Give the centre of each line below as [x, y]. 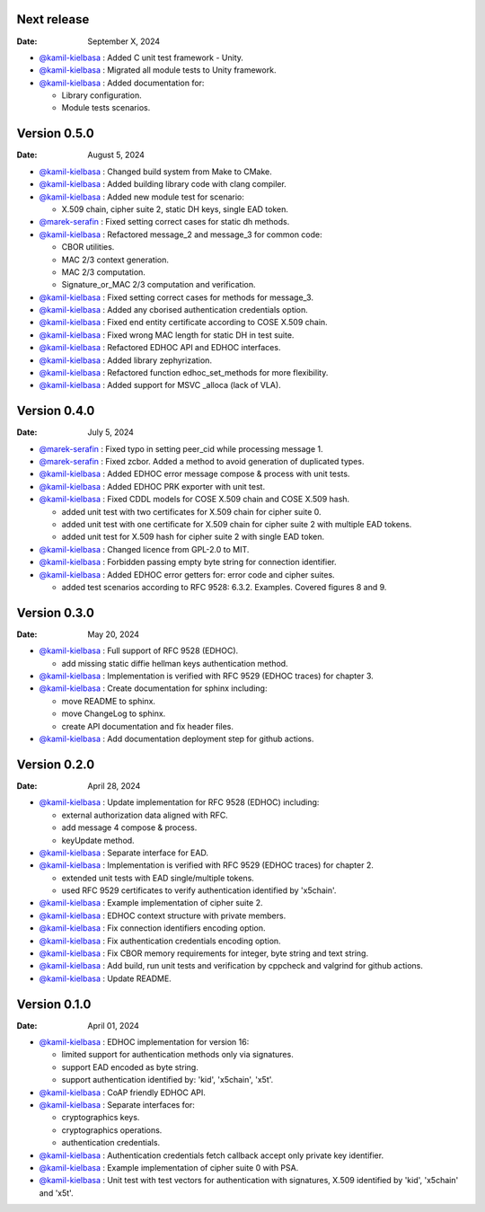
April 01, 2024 [113, 1025]
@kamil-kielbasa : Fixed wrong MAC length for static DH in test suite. [167, 335]
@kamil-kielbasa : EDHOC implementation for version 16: [144, 1042]
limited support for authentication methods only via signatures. [177, 1055]
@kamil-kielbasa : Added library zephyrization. [126, 360]
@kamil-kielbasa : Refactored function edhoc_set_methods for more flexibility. [184, 373]
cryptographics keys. [101, 1118]
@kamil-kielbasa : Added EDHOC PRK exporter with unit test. [152, 486]
